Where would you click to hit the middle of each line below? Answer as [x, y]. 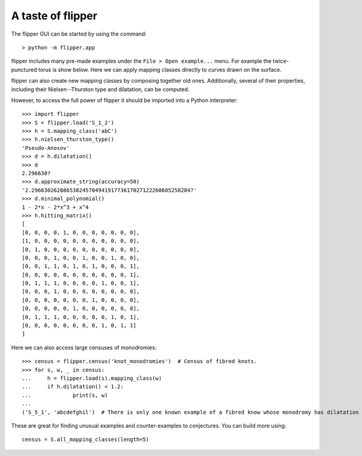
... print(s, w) [65, 395]
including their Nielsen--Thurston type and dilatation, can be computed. [100, 89]
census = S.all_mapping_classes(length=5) [86, 440]
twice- [281, 61]
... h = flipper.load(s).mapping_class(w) [92, 378]
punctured [24, 69]
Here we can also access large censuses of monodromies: [84, 347]
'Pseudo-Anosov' [46, 148]
